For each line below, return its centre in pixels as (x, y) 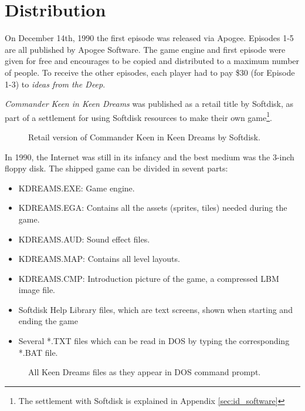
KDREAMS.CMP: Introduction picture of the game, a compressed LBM (149, 278)
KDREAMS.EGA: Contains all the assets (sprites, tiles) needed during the (153, 208)
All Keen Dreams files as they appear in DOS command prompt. (145, 372)
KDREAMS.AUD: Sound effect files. (84, 239)
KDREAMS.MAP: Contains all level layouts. (99, 259)
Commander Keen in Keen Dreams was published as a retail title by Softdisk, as (149, 104)
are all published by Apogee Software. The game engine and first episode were (145, 49)
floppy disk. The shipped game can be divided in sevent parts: (116, 168)
